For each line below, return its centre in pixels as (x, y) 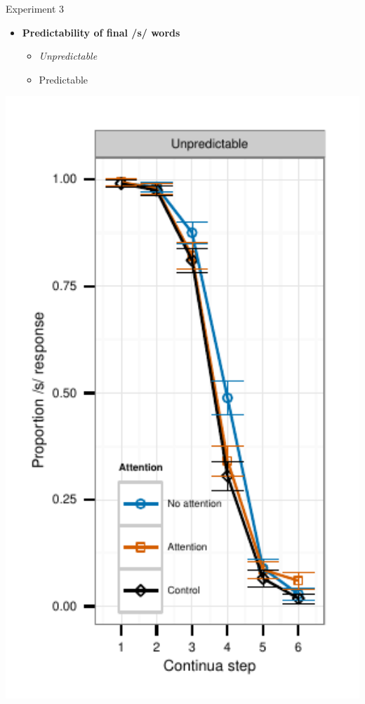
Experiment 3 (35, 8)
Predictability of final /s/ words (101, 32)
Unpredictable (68, 56)
